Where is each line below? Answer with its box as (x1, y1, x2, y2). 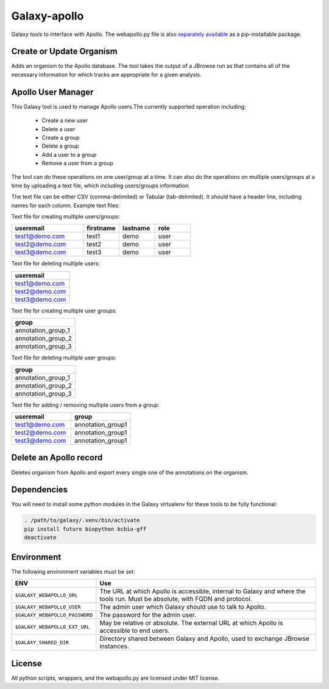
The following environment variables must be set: (11, 568, 135, 575)
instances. (99, 642, 129, 651)
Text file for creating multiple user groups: (11, 307, 117, 314)
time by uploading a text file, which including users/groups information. (11, 182, 190, 189)
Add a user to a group (41, 151, 97, 158)
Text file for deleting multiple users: (11, 260, 101, 267)
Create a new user (41, 117, 88, 124)
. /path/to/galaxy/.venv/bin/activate (24, 517, 140, 524)
